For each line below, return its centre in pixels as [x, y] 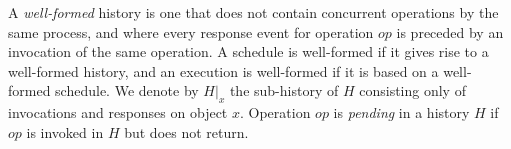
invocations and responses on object [118, 112]
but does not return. [186, 131]
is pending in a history [401, 112]
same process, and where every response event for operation [191, 31]
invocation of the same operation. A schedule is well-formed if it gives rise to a [248, 51]
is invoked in [65, 131]
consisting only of [412, 90]
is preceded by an [450, 31]
